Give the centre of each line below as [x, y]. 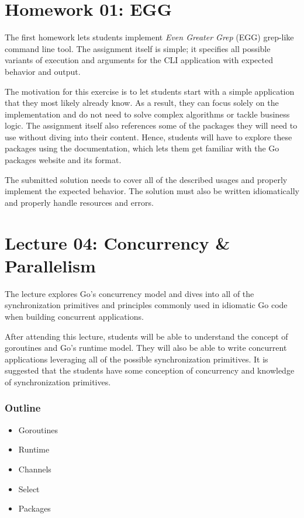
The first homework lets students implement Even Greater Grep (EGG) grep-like [149, 37]
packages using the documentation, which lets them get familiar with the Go [142, 148]
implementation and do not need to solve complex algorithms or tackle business [147, 114]
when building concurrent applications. [74, 316]
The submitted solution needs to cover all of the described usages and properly [146, 179]
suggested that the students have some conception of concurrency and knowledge [150, 370]
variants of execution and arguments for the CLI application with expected [139, 60]
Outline [23, 408]
